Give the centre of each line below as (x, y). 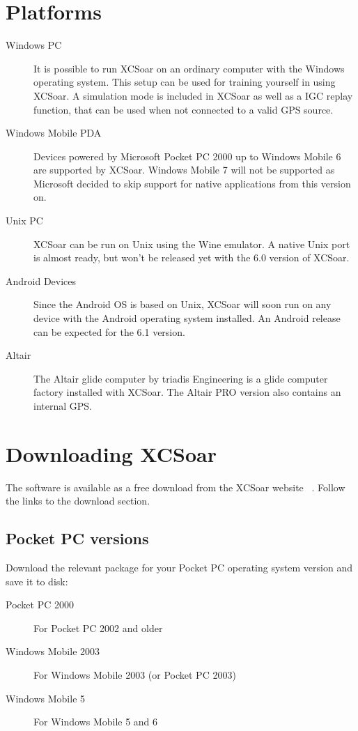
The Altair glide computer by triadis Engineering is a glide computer (181, 378)
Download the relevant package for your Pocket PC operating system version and (179, 568)
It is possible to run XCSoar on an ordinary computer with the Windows (189, 68)
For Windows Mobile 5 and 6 (96, 722)
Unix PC (24, 221)
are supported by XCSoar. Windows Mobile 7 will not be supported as (184, 170)
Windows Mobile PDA (54, 133)
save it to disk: (37, 581)
